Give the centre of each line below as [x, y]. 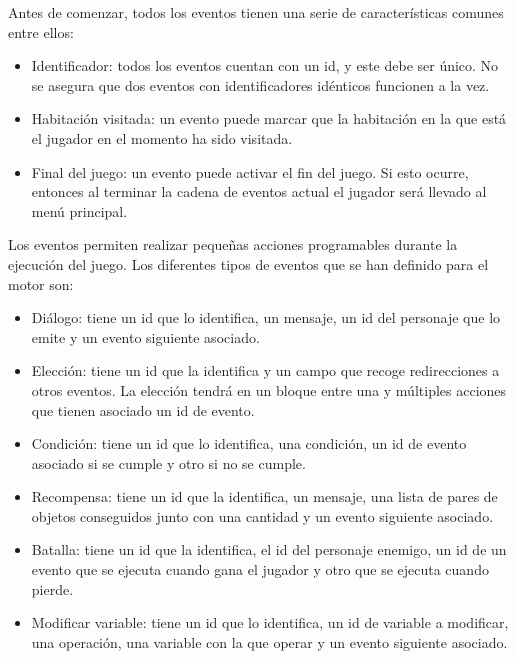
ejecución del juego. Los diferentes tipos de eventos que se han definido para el [248, 263]
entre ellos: [41, 31]
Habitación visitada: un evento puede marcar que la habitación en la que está [269, 118]
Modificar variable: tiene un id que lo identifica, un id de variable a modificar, [270, 622]
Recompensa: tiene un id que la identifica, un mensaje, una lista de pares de [264, 496]
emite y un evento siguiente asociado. [145, 336]
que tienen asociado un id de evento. [143, 409]
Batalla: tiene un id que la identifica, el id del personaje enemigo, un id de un [269, 549]
